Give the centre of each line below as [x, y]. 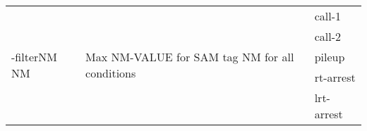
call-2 [327, 36]
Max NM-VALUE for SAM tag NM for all [190, 57]
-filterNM [34, 57]
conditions [111, 73]
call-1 [327, 16]
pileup [330, 57]
